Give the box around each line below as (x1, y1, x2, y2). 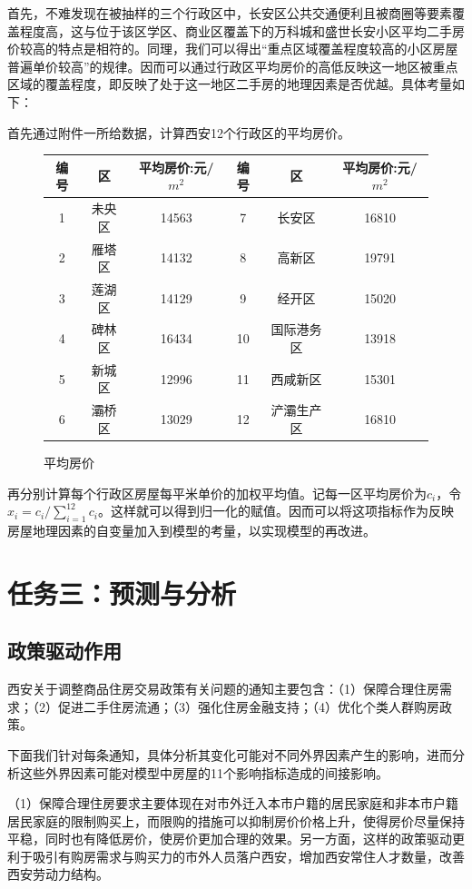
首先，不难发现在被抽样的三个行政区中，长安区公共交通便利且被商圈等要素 (7, 4, 452, 22)
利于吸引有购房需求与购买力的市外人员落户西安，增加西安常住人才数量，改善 (7, 846, 465, 865)
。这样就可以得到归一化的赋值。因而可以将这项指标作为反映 (98, 501, 454, 520)
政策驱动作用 (7, 637, 122, 665)
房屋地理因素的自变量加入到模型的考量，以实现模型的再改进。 (7, 520, 376, 539)
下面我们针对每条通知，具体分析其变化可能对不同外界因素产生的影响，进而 (7, 745, 452, 764)
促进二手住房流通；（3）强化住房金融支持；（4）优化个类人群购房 (57, 696, 439, 716)
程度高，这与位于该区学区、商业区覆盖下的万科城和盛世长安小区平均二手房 (19, 21, 465, 40)
